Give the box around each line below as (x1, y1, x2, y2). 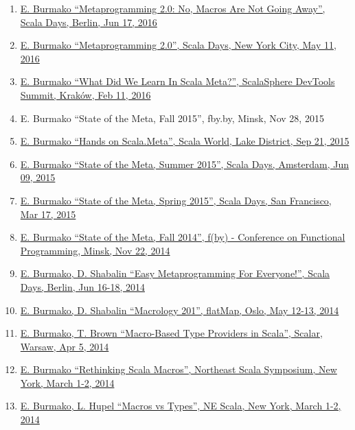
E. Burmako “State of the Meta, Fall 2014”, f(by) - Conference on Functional (20, 230, 345, 244)
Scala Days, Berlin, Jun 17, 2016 (20, 14, 157, 29)
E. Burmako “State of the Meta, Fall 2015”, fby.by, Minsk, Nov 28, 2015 (20, 110, 324, 125)
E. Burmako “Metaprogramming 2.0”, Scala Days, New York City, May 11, (20, 38, 336, 52)
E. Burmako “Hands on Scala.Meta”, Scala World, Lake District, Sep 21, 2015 (20, 134, 350, 148)
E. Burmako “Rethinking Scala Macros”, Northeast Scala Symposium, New (20, 362, 337, 377)
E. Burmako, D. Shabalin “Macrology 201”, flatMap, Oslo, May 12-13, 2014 (20, 302, 339, 317)
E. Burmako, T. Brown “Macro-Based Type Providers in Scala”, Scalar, (20, 326, 323, 340)
